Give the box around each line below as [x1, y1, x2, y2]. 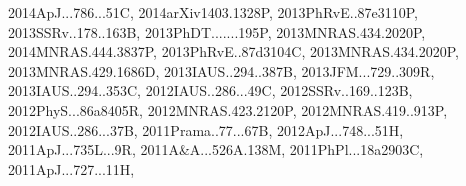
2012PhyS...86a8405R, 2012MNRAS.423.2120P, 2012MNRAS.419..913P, [8, 99, 448, 120]
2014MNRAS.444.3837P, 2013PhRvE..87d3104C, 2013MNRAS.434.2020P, [8, 41, 459, 62]
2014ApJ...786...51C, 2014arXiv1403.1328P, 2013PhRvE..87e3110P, [8, 2, 419, 22]
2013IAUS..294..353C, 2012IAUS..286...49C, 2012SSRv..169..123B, [8, 80, 413, 101]
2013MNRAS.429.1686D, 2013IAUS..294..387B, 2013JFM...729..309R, [8, 60, 435, 81]
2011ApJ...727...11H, [8, 158, 135, 179]
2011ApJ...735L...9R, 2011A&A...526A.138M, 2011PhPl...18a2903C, [8, 139, 424, 160]
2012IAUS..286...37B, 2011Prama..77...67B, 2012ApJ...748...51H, [8, 119, 404, 140]
